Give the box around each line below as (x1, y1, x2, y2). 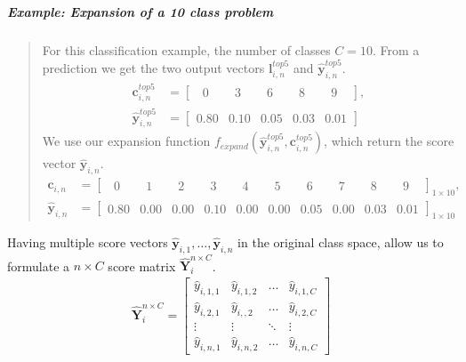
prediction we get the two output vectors (42, 58, 265, 76)
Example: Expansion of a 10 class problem (7, 2, 274, 20)
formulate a (7, 256, 70, 275)
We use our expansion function (42, 132, 211, 150)
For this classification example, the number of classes (42, 40, 331, 59)
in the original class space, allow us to (237, 232, 444, 251)
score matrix (108, 256, 176, 275)
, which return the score (324, 132, 454, 150)
